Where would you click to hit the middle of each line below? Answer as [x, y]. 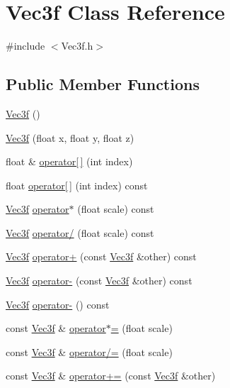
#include [25, 46]
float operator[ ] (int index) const [77, 185]
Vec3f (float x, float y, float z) [70, 137]
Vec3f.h [77, 46]
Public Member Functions [103, 84]
